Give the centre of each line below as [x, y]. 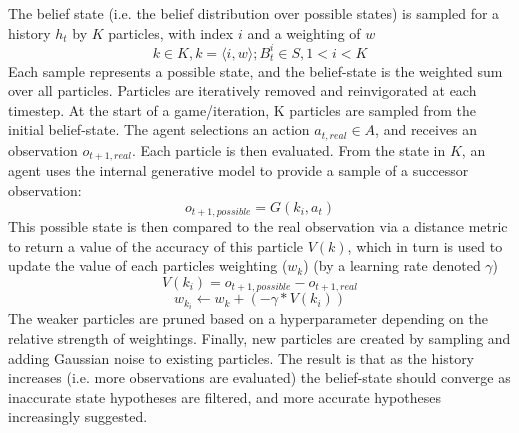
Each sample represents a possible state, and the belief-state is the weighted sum [255, 70]
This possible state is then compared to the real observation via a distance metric [258, 226]
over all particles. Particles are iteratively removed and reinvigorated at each [242, 90]
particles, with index [171, 32]
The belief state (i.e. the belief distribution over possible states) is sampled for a [254, 13]
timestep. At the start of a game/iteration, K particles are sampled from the [242, 109]
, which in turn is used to [425, 245]
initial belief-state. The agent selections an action [159, 129]
